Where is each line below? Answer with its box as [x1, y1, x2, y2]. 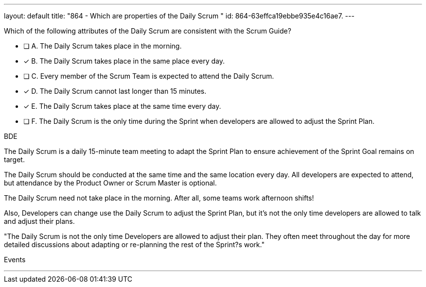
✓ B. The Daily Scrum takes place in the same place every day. [23, 57, 225, 65]
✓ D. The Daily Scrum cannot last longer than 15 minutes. [23, 87, 207, 95]
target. [4, 155, 25, 164]
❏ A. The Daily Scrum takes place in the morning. [23, 42, 182, 50]
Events [4, 255, 26, 264]
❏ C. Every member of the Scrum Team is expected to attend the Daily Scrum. [23, 72, 274, 80]
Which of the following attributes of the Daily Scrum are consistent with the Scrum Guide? [4, 27, 291, 35]
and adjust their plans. [4, 217, 75, 225]
